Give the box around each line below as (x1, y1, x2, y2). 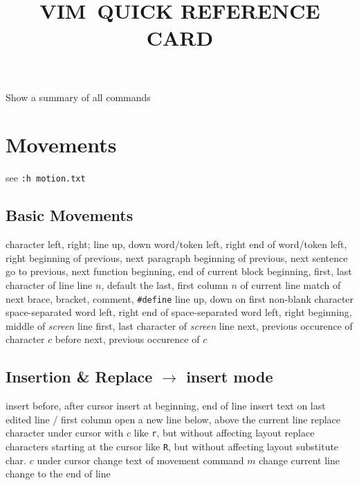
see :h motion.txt (6, 170, 86, 185)
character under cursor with (6, 425, 124, 440)
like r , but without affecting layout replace (134, 425, 315, 440)
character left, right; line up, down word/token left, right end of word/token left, (6, 237, 347, 252)
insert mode (186, 366, 273, 387)
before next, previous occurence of (55, 332, 200, 346)
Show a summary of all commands (6, 89, 151, 104)
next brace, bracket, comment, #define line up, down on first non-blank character (6, 291, 354, 306)
